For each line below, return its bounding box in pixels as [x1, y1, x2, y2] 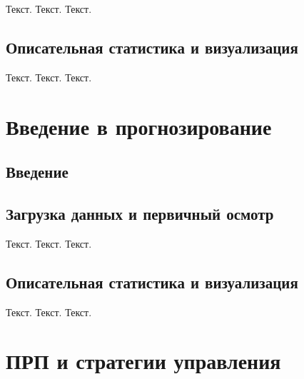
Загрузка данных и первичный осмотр [6, 202, 274, 224]
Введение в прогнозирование [6, 111, 272, 141]
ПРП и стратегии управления [6, 346, 281, 375]
